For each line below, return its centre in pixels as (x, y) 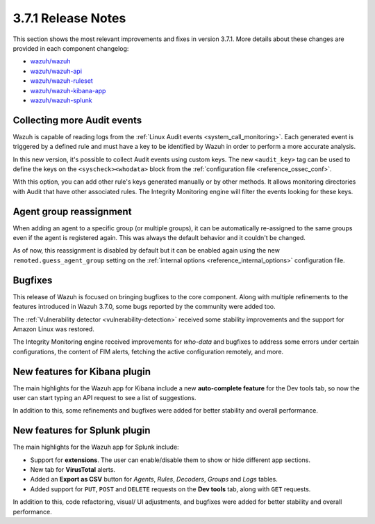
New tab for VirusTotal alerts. (73, 470)
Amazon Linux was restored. (54, 329)
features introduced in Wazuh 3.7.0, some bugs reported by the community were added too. (144, 307)
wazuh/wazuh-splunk (61, 100)
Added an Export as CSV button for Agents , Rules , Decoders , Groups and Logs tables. (154, 479)
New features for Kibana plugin (82, 371)
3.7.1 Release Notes (69, 18)
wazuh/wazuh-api (56, 71)
